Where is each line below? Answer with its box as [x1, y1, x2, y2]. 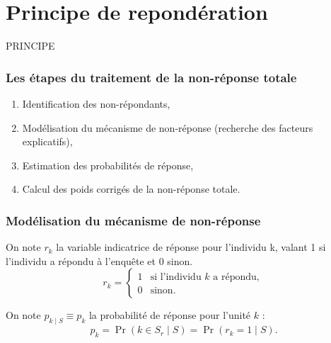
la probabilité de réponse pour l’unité [88, 308, 251, 322]
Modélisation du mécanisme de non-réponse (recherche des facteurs [22, 120, 313, 135]
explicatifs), [22, 134, 73, 149]
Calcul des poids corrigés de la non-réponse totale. [22, 181, 240, 196]
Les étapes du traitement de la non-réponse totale [6, 68, 297, 86]
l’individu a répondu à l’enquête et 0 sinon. [6, 253, 193, 268]
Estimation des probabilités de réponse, [22, 157, 194, 172]
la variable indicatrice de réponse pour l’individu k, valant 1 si [56, 240, 326, 254]
